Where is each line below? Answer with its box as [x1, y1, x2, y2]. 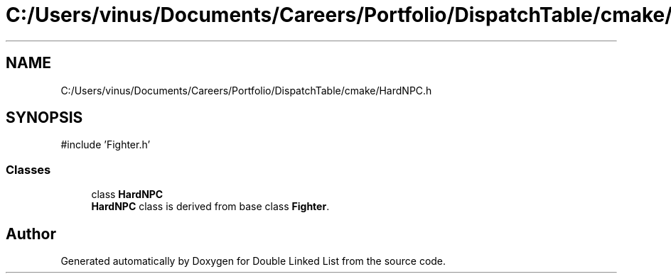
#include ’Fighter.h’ [60, 138, 151, 151]
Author [6, 224, 56, 243]
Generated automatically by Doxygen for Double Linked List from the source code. [60, 255, 446, 268]
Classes [6, 162, 51, 177]
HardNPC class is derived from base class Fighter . [91, 200, 330, 213]
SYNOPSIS [6, 109, 83, 127]
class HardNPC [91, 188, 163, 201]
